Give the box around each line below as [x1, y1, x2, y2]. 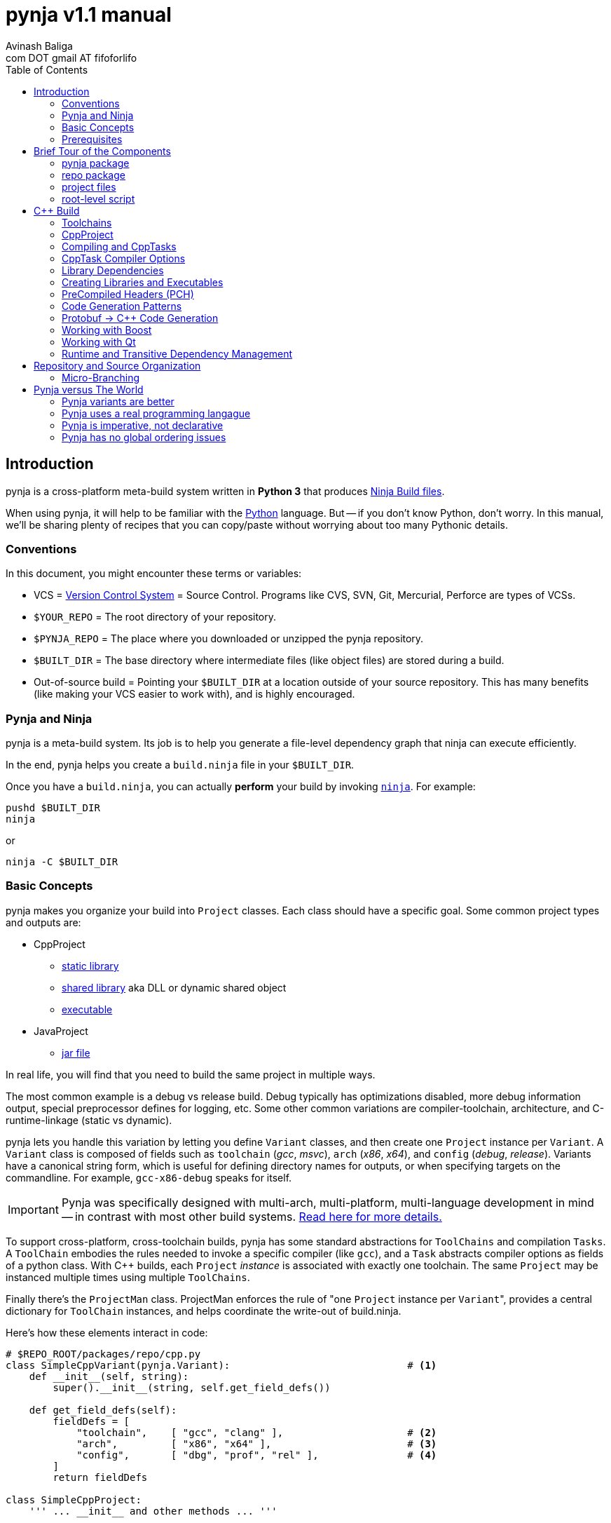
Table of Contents [6, 63, 88, 76]
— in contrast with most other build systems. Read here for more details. [61, 1209, 442, 1224]
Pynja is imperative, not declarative [62, 419, 224, 431]
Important [8, 1202, 59, 1217]
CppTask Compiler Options [62, 252, 186, 264]
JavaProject [34, 1024, 88, 1037]
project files [62, 180, 116, 193]
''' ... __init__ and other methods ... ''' [29, 1505, 277, 1517]
